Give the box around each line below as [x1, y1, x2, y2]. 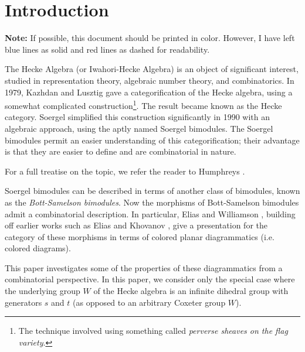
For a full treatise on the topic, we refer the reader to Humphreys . [5, 165, 245, 177]
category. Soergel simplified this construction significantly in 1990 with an [5, 111, 270, 123]
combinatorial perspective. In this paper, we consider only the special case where [5, 273, 295, 285]
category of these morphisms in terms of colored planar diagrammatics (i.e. [5, 230, 274, 242]
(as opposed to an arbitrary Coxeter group [73, 296, 226, 308]
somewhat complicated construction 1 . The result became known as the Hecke [5, 98, 282, 111]
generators [5, 296, 42, 308]
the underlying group [5, 285, 80, 297]
